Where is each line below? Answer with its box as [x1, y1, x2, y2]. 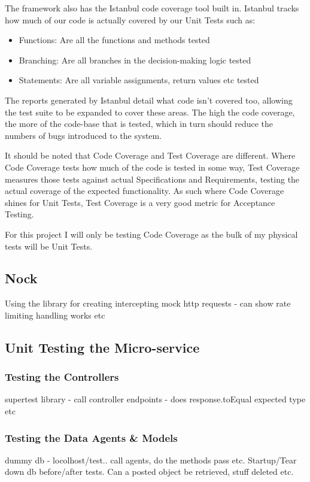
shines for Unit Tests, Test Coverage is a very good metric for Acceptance [5, 196, 275, 208]
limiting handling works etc [5, 308, 105, 321]
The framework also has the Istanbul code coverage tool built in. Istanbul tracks [5, 2, 299, 14]
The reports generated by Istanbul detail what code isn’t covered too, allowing [5, 93, 293, 106]
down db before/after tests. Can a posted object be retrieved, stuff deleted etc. [5, 465, 294, 478]
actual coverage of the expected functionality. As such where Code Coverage [5, 184, 284, 197]
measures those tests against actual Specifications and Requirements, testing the [5, 172, 300, 185]
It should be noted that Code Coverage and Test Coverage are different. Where [5, 149, 296, 162]
